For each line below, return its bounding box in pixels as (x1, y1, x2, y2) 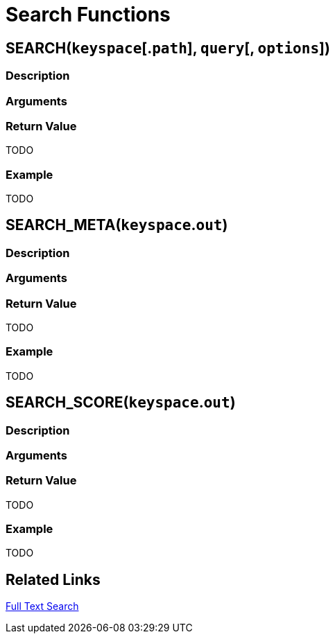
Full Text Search (6, 600, 79, 613)
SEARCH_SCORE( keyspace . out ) (6, 394, 236, 412)
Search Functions (6, 3, 171, 26)
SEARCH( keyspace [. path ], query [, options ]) (6, 39, 330, 57)
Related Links (6, 570, 101, 588)
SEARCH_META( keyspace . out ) (6, 216, 228, 234)
